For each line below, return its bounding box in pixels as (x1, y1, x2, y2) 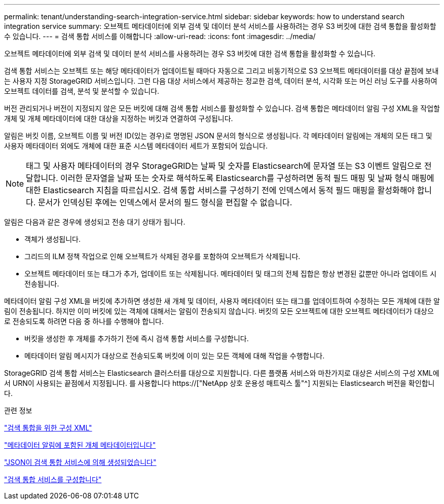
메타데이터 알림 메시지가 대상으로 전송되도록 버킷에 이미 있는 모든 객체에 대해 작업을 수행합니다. (24, 351, 325, 360)
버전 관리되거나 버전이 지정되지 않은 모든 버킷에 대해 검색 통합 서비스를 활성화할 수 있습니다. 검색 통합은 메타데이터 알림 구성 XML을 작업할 (4, 104, 440, 113)
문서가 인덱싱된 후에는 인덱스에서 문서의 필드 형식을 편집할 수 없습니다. (38, 197, 292, 207)
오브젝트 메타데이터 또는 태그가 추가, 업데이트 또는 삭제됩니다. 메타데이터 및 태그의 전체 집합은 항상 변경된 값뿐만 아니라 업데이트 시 (24, 269, 437, 278)
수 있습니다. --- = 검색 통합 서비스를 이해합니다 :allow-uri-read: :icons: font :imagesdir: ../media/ (4, 32, 316, 41)
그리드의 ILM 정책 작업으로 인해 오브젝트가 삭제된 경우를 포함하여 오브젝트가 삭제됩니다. (24, 252, 301, 261)
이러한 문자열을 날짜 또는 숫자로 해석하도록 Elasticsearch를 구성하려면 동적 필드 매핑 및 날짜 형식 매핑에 (60, 173, 434, 183)
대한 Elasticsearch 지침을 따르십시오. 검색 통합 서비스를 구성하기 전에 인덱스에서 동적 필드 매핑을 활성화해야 (26, 185, 415, 195)
